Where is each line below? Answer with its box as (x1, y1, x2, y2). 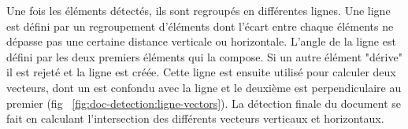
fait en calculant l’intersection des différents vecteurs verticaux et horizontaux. (6, 110, 384, 127)
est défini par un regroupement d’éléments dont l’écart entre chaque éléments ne (6, 17, 394, 34)
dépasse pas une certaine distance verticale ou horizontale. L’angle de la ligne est (6, 33, 396, 50)
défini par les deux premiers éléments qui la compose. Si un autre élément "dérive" (6, 48, 402, 64)
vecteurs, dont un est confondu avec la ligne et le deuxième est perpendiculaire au (6, 79, 402, 95)
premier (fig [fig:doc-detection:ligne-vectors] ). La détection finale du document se (6, 94, 401, 111)
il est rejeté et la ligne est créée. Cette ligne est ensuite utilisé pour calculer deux (6, 64, 396, 80)
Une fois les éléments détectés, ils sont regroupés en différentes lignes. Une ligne (6, 2, 391, 18)
